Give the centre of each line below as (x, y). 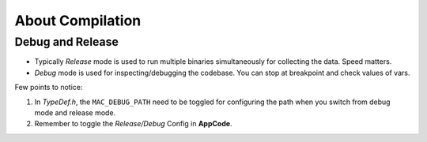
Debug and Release (66, 42)
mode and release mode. (75, 112)
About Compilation (78, 21)
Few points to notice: (49, 88)
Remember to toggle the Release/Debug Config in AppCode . (133, 124)
